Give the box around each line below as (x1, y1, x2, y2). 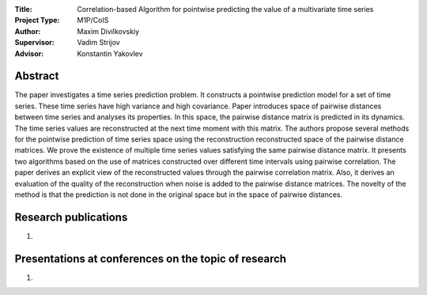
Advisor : (14, 48, 44, 59)
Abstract (14, 70, 59, 83)
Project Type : (14, 16, 60, 25)
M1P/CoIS (77, 16, 109, 25)
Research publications (14, 210, 128, 224)
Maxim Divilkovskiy (77, 26, 140, 36)
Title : (14, 5, 33, 13)
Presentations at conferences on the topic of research (14, 252, 287, 265)
